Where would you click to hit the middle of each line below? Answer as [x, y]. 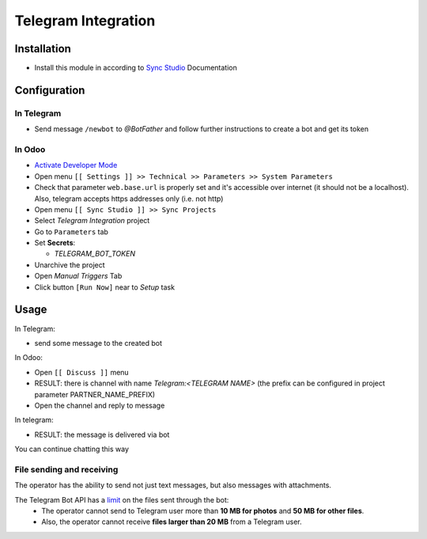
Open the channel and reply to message [100, 405]
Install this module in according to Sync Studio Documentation [136, 68]
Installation [43, 49]
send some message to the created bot [98, 343]
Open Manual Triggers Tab [78, 276]
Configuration [50, 90]
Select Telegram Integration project [92, 221]
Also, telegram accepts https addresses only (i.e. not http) [129, 199]
